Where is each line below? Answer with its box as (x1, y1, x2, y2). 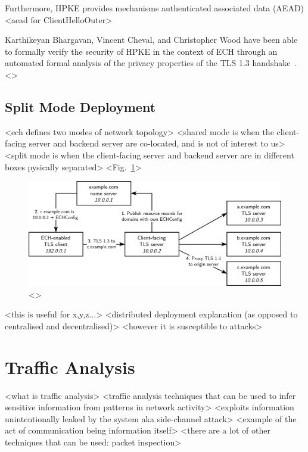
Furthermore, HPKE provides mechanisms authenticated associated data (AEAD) (5, 2, 304, 14)
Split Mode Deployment (5, 97, 156, 116)
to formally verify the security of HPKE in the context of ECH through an (5, 45, 278, 57)
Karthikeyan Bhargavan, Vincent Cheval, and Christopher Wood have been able (5, 33, 298, 46)
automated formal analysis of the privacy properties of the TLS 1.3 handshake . (5, 57, 297, 69)
